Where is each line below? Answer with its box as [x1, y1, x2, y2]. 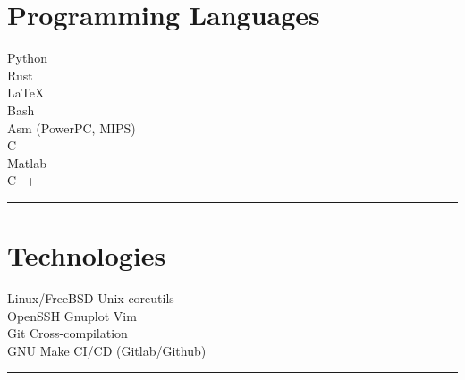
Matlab [7, 153, 46, 172]
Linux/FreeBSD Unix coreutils [7, 289, 174, 307]
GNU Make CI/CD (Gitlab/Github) [7, 341, 207, 359]
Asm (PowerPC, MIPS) [7, 118, 136, 137]
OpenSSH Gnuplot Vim [7, 306, 137, 325]
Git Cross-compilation [7, 324, 128, 342]
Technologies [7, 237, 166, 274]
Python [7, 48, 47, 67]
